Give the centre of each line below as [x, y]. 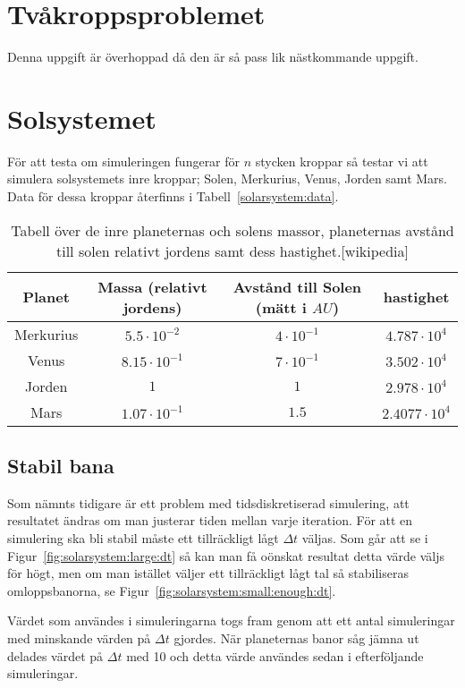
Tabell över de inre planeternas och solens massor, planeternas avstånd [232, 230]
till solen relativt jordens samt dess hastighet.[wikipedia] [232, 251]
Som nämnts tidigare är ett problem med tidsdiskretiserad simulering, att [208, 502]
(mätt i [281, 307]
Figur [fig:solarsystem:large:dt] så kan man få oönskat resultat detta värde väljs [226, 555]
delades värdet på [55, 655]
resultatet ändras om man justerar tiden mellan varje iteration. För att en [210, 520]
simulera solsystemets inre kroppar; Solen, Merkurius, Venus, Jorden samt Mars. [227, 178]
